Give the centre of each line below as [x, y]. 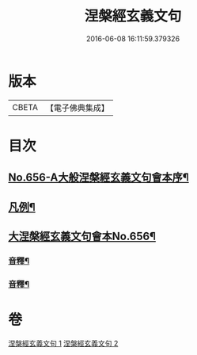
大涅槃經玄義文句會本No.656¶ [82, 237]
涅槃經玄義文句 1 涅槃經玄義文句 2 [63, 343]
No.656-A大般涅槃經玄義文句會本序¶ [98, 178]
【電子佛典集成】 [77, 108]
